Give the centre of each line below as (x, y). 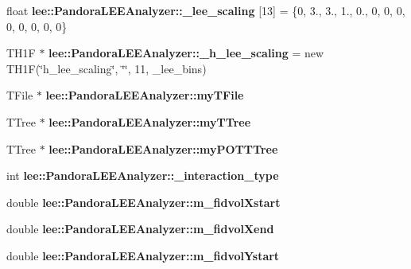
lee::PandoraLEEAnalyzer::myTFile (145, 95)
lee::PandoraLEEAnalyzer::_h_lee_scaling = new (186, 53)
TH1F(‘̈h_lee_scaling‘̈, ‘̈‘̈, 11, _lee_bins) (107, 68)
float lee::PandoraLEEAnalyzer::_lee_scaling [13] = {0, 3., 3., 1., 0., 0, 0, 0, (206, 10)
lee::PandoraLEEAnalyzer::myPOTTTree (163, 148)
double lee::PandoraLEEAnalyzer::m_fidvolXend (140, 229)
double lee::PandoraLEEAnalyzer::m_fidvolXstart (143, 202)
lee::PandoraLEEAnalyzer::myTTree (150, 121)
